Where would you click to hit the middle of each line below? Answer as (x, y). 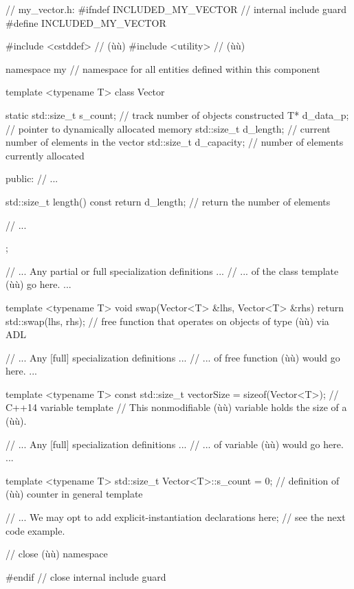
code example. (35, 530)
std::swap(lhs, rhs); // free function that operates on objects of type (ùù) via (167, 321)
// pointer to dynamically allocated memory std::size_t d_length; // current (168, 128)
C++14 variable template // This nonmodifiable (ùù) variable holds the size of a (176, 407)
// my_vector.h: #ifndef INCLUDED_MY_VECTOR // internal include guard (176, 9)
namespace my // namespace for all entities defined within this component (163, 68)
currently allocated (45, 155)
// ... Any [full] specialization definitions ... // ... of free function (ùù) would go (173, 357)
